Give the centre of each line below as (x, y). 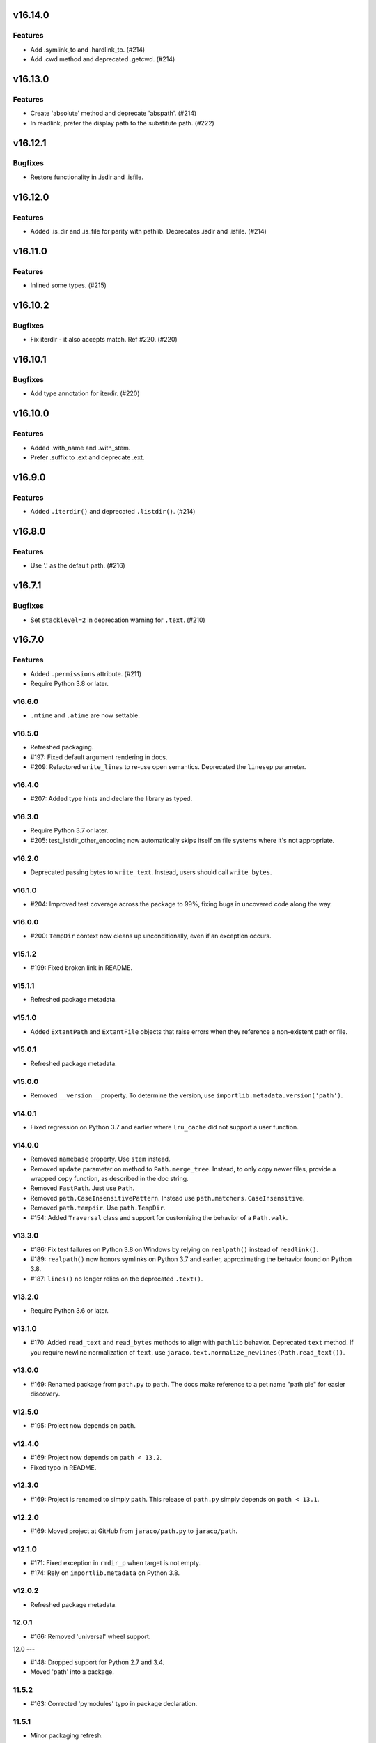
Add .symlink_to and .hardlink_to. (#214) (88, 50)
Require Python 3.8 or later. (70, 684)
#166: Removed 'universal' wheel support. (91, 1636)
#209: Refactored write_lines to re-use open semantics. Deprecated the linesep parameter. (168, 767)
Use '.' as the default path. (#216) (78, 565)
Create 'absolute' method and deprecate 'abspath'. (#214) (113, 113)
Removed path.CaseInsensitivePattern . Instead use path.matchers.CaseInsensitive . (167, 1198)
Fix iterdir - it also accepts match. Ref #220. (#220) (104, 340)
